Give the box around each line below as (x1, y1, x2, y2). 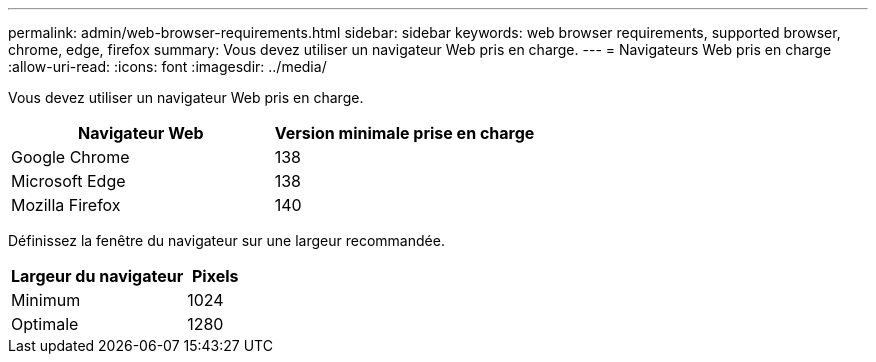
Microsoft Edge (11, 171, 126, 191)
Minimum (11, 290, 81, 310)
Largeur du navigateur (11, 266, 184, 286)
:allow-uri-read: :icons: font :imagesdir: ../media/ (8, 58, 327, 75)
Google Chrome (11, 147, 130, 167)
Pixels (191, 266, 239, 286)
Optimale (11, 314, 79, 334)
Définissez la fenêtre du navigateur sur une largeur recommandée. (8, 232, 445, 249)
